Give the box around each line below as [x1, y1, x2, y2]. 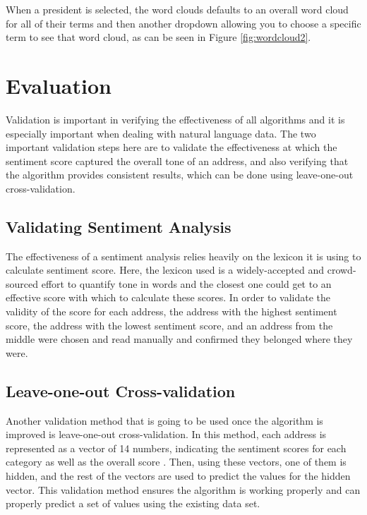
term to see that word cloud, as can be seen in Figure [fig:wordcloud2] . [6, 30, 311, 44]
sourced [6, 276, 39, 291]
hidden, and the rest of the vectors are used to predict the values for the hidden [6, 468, 351, 483]
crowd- [327, 262, 356, 277]
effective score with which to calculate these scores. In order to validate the [6, 290, 331, 305]
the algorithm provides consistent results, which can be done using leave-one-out [6, 167, 354, 182]
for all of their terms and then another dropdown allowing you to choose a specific [6, 16, 361, 30]
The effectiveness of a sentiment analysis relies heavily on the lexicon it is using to [6, 248, 361, 263]
